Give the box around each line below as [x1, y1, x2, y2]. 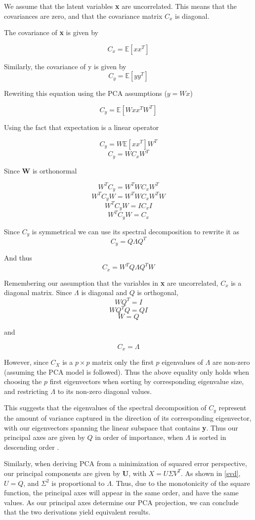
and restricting [4, 386, 48, 396]
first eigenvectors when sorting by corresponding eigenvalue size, [49, 376, 244, 387]
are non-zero [212, 357, 250, 367]
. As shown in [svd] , [181, 468, 241, 478]
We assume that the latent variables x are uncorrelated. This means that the [4, 1, 237, 11]
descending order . [4, 441, 59, 452]
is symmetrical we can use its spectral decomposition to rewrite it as [32, 226, 239, 236]
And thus [4, 253, 32, 263]
